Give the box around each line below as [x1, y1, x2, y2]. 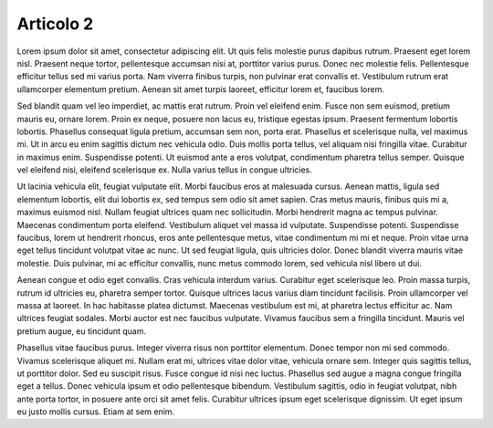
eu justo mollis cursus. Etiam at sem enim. [16, 406, 175, 417]
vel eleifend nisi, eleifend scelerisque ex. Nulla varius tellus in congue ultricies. [16, 164, 312, 175]
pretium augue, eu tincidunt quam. [16, 325, 147, 337]
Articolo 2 [16, 14, 94, 34]
